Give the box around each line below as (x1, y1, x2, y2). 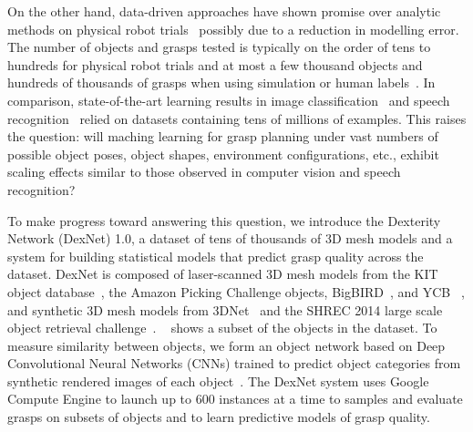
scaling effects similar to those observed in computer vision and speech (7, 162, 401, 181)
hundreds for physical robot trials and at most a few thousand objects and (7, 55, 423, 74)
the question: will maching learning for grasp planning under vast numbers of (7, 127, 438, 146)
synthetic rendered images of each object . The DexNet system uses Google (7, 371, 429, 390)
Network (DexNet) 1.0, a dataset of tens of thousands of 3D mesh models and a (7, 229, 453, 248)
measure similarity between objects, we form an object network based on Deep (7, 335, 446, 355)
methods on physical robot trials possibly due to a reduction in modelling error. (7, 19, 459, 38)
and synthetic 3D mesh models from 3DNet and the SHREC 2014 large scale (7, 300, 443, 319)
